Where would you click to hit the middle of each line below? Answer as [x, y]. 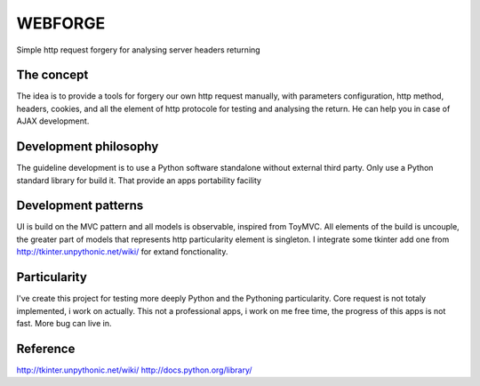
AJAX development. [53, 121]
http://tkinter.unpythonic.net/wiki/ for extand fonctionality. [122, 252]
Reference [46, 348]
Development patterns [80, 206]
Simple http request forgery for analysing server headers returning [139, 50]
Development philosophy [88, 147]
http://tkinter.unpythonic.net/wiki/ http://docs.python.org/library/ [134, 370]
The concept [52, 75]
